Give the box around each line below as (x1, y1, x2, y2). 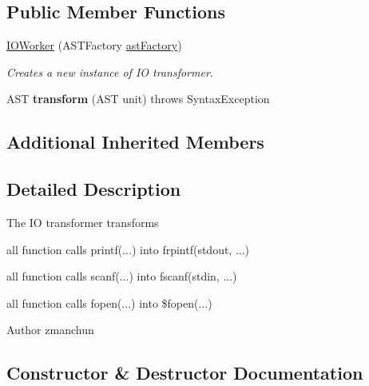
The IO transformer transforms (6, 213, 159, 230)
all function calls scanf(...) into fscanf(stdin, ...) (6, 268, 237, 285)
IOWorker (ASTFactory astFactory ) (6, 37, 182, 54)
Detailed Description (6, 177, 181, 201)
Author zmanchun (6, 321, 94, 338)
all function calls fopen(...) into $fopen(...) (6, 294, 212, 311)
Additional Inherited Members (6, 129, 264, 154)
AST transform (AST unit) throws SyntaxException (6, 90, 270, 107)
